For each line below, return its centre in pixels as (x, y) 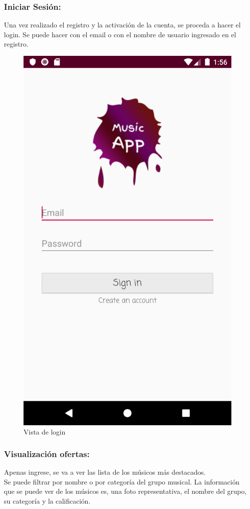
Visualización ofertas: (47, 453)
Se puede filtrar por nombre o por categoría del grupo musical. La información (122, 481)
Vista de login (45, 432)
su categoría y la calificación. (47, 500)
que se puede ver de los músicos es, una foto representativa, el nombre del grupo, (125, 491)
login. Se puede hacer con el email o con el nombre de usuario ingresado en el (120, 34)
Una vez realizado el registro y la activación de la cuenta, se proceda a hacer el (122, 25)
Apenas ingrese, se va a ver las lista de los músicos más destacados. (105, 472)
